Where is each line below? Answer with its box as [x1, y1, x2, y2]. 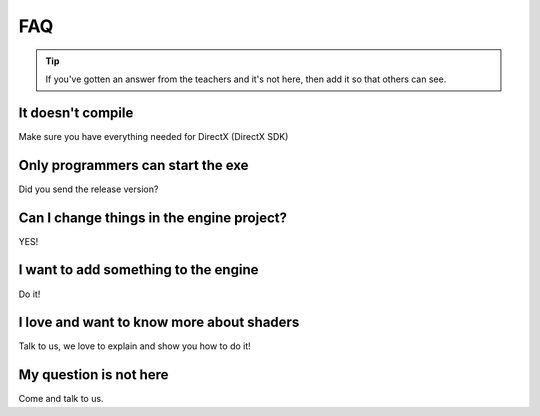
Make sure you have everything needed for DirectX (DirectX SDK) [18, 130, 289, 142]
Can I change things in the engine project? [18, 209, 287, 226]
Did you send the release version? [18, 183, 159, 195]
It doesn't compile [18, 104, 134, 121]
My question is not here [18, 366, 169, 384]
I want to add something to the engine [18, 261, 259, 279]
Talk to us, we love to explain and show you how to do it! [18, 340, 252, 352]
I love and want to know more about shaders [18, 314, 300, 331]
